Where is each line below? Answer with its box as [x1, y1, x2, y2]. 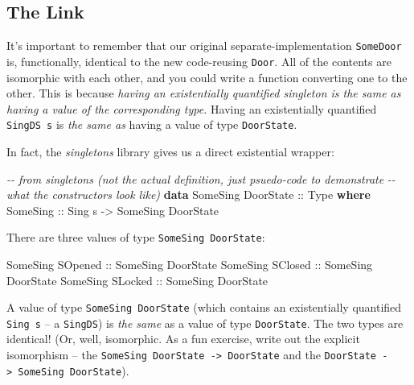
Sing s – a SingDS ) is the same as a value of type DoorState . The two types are [6, 314, 404, 331]
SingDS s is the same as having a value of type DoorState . [6, 116, 297, 133]
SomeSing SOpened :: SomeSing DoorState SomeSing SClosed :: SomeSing [6, 255, 373, 272]
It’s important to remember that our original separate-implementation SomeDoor [6, 37, 402, 54]
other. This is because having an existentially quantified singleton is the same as [6, 85, 401, 101]
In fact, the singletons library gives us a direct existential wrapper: [6, 143, 334, 159]
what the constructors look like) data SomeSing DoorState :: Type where [6, 186, 371, 203]
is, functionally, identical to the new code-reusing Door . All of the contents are [6, 52, 391, 69]
